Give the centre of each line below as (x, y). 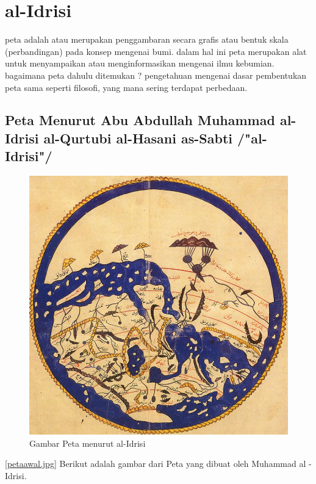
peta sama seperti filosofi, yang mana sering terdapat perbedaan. (126, 87)
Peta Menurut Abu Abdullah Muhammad (140, 120)
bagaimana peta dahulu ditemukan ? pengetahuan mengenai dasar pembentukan (156, 75)
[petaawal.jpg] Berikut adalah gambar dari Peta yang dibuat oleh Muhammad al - (158, 464)
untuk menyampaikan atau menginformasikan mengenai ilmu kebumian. (140, 63)
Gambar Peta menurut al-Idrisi (88, 443)
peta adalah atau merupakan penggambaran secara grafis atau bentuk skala (147, 39)
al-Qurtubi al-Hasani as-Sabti (138, 138)
